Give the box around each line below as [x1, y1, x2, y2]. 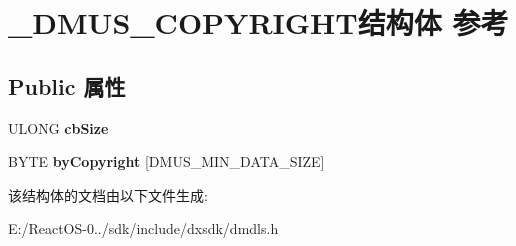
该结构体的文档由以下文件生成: [8, 184, 208, 205]
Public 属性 [8, 70, 126, 101]
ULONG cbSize [8, 117, 109, 138]
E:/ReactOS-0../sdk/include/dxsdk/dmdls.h [8, 218, 279, 239]
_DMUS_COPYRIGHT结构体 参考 [8, 2, 509, 43]
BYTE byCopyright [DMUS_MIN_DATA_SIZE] [8, 151, 325, 172]
